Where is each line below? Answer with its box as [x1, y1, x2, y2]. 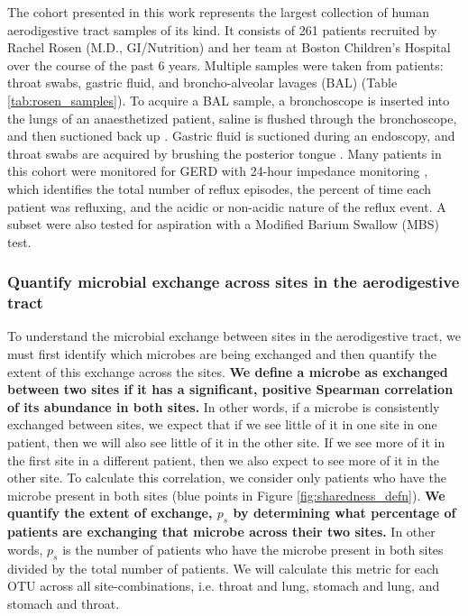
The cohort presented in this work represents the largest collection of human [7, 3, 430, 21]
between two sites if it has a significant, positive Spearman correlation [7, 380, 454, 399]
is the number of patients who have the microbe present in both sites [62, 539, 444, 558]
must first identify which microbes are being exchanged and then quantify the [7, 345, 436, 363]
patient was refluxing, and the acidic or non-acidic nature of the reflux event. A [7, 197, 446, 216]
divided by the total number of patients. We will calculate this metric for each [7, 558, 439, 577]
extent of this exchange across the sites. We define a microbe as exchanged [7, 362, 448, 381]
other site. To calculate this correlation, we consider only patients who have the [7, 468, 446, 487]
